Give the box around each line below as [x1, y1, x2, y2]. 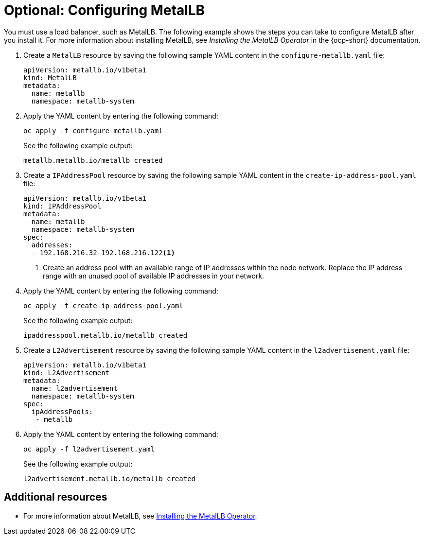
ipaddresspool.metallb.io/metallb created [23, 331, 188, 339]
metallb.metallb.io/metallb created [23, 156, 163, 164]
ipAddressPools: [31, 407, 93, 416]
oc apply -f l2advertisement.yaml [23, 445, 155, 453]
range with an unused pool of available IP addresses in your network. [43, 271, 265, 280]
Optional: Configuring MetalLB [4, 2, 205, 18]
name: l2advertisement [31, 384, 118, 392]
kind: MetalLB [23, 73, 77, 82]
